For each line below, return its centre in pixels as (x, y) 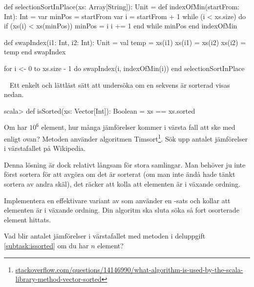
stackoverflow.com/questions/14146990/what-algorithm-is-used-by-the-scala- (129, 269)
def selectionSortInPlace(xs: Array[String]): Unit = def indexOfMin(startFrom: (122, 6)
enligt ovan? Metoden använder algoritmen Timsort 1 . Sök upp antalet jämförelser (126, 138)
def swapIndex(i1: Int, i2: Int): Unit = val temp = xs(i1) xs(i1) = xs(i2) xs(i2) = (125, 42)
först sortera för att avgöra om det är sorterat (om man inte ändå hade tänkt (120, 174)
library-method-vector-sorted (58, 279)
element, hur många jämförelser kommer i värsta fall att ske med (138, 127)
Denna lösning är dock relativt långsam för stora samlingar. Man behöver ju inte (125, 164)
